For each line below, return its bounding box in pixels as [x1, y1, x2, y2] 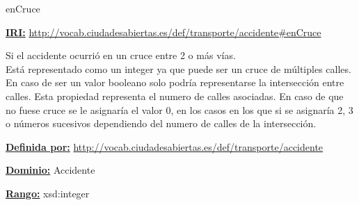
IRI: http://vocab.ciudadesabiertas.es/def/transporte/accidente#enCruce [6, 24, 321, 39]
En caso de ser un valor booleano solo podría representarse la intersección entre [6, 75, 344, 90]
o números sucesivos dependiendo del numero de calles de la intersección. [6, 116, 317, 131]
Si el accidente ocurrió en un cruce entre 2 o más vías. [6, 48, 236, 63]
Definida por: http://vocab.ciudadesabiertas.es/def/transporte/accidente [6, 139, 324, 154]
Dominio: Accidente [6, 163, 95, 177]
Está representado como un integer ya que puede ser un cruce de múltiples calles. [6, 61, 351, 76]
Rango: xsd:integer [6, 186, 90, 200]
